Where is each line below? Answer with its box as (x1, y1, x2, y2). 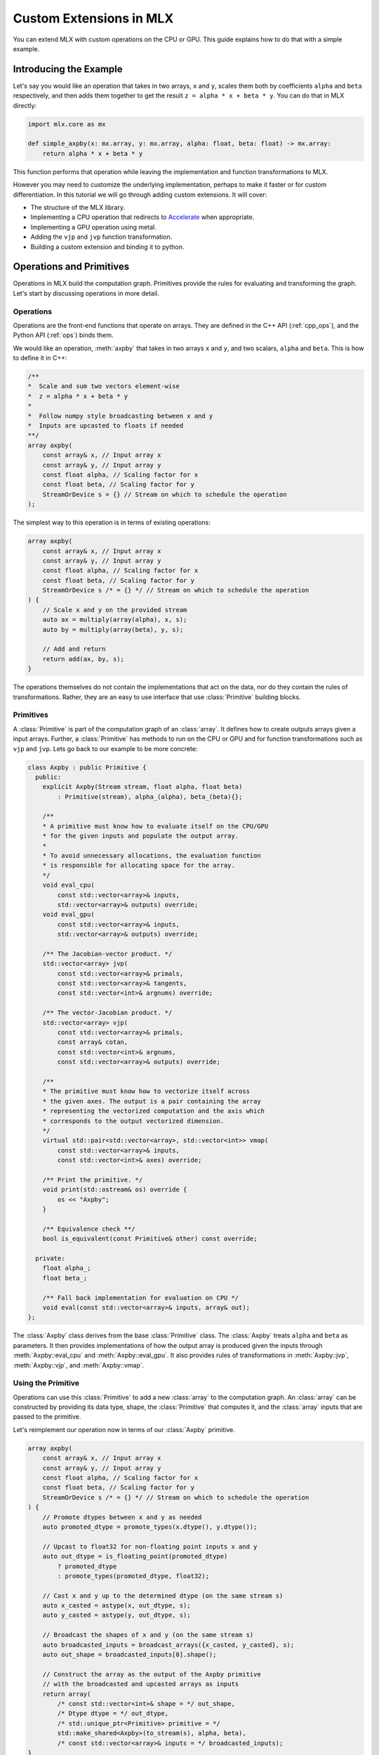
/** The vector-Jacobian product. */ (42, 1009, 173, 1017)
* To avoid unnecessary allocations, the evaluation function (42, 852, 261, 860)
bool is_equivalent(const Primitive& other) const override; (42, 1235, 258, 1243)
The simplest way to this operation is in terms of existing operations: (13, 518, 211, 526)
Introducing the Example (13, 63, 123, 75)
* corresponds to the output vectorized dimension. (42, 1117, 225, 1125)
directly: (13, 101, 37, 110)
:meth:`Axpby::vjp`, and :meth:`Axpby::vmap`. (13, 1360, 145, 1369)
